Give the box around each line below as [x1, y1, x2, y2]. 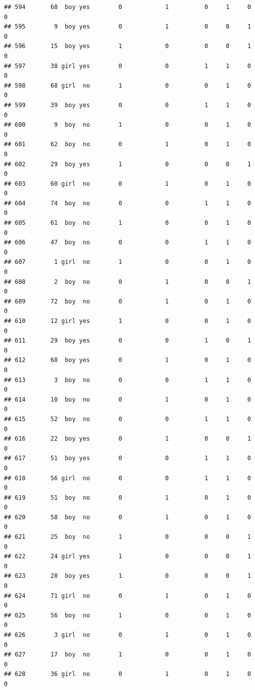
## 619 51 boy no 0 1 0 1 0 [4, 494, 251, 501]
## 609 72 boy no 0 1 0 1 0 [4, 297, 251, 305]
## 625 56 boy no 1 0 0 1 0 [4, 611, 251, 619]
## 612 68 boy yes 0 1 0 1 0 [4, 357, 251, 364]
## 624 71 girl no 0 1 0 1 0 [4, 592, 251, 599]
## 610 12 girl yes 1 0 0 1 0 [4, 317, 251, 324]
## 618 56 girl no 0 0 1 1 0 [4, 474, 251, 482]
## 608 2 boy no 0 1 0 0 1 [4, 278, 251, 285]
